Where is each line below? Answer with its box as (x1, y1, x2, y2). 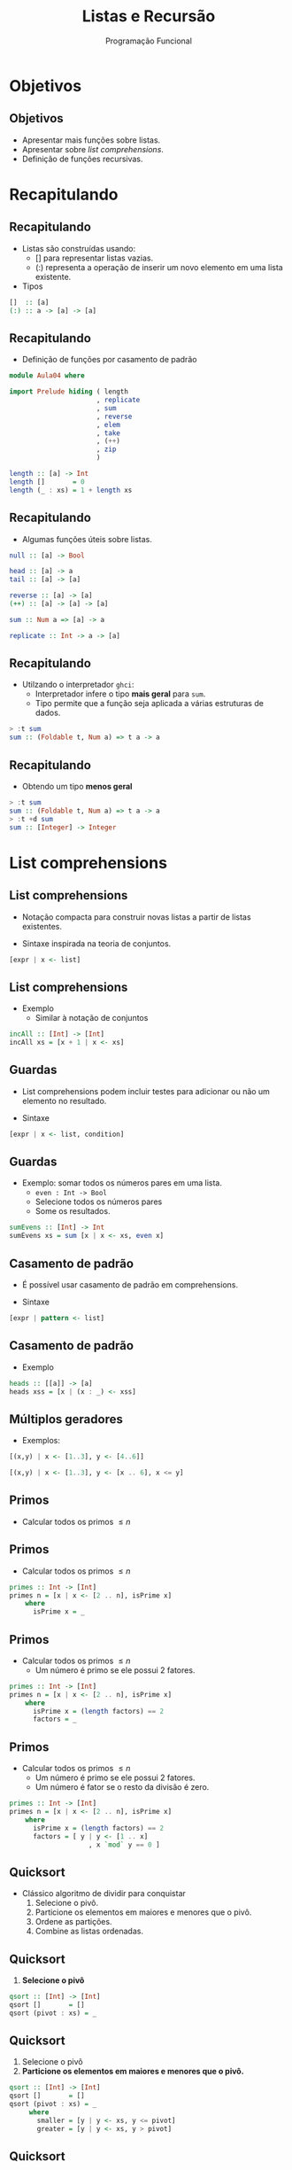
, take (96, 428, 121, 438)
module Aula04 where (9, 371, 86, 380)
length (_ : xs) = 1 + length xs (9, 486, 133, 494)
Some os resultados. (35, 1206, 111, 1217)
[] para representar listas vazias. (35, 253, 153, 263)
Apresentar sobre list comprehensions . (21, 144, 164, 154)
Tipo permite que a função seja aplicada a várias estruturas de (35, 698, 264, 709)
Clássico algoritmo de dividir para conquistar (21, 1888, 186, 1899)
